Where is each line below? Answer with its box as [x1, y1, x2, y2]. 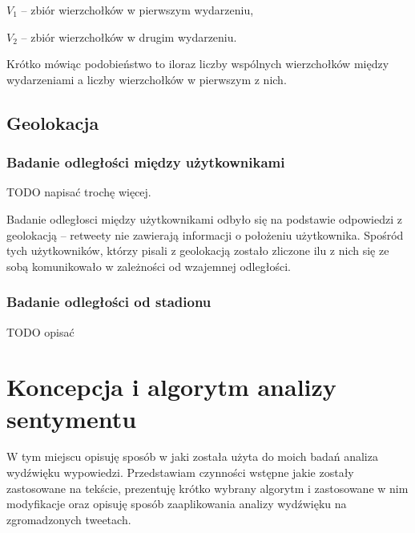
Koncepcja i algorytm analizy [6, 370, 336, 403]
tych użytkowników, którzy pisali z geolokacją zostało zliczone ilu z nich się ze [6, 242, 389, 259]
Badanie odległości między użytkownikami [6, 152, 285, 172]
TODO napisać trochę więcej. [6, 184, 151, 200]
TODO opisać [6, 323, 75, 340]
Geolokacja [6, 110, 99, 135]
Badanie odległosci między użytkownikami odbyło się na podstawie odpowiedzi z [6, 210, 402, 227]
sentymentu [6, 402, 137, 434]
